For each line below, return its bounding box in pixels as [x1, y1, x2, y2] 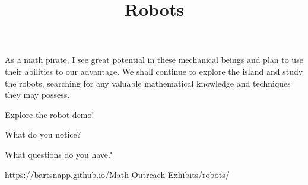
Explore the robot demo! [5, 108, 94, 120]
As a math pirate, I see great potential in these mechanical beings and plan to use [5, 53, 303, 66]
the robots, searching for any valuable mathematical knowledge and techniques [5, 76, 291, 89]
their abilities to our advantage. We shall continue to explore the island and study [5, 65, 303, 77]
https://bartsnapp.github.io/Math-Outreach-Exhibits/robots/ [5, 168, 230, 180]
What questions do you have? [5, 148, 112, 160]
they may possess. [5, 88, 70, 101]
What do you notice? [5, 128, 81, 141]
